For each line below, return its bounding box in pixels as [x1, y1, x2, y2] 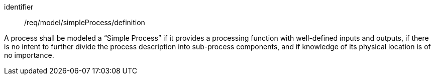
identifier [4, 3, 34, 11]
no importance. [4, 51, 54, 59]
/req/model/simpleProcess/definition [24, 18, 145, 27]
